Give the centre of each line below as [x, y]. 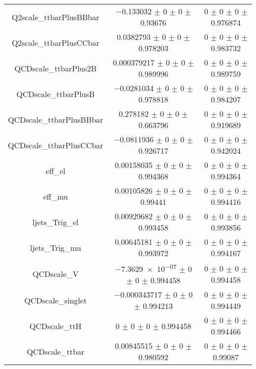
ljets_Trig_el [56, 222]
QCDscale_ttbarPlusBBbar [56, 119]
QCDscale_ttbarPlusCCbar [56, 145]
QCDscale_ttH [55, 326]
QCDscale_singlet [56, 300]
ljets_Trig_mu [55, 247]
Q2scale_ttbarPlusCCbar [55, 42]
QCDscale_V [56, 274]
